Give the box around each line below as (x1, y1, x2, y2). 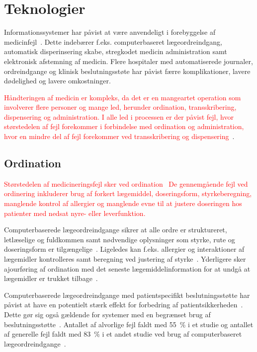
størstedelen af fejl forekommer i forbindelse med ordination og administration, (4, 121, 244, 132)
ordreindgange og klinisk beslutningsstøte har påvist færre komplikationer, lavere (4, 66, 251, 76)
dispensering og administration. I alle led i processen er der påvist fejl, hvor (4, 111, 234, 122)
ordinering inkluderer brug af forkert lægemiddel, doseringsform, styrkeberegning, (4, 188, 252, 199)
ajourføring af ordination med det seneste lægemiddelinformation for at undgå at (4, 263, 251, 274)
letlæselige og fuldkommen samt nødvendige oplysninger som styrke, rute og (4, 234, 235, 244)
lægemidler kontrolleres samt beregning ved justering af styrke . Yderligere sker (4, 254, 246, 264)
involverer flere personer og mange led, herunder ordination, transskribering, (4, 102, 237, 112)
